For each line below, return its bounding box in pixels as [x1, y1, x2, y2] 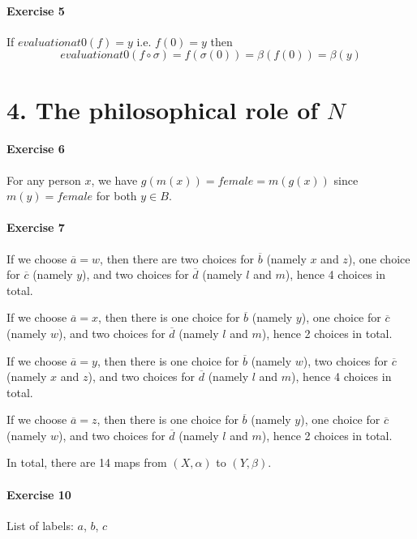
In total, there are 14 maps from [6, 454, 167, 471]
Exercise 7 [6, 219, 65, 236]
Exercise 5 [6, 2, 65, 19]
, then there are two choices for [100, 250, 255, 267]
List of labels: [6, 516, 74, 533]
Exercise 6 [6, 140, 65, 157]
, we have [91, 171, 138, 188]
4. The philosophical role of [6, 92, 319, 126]
